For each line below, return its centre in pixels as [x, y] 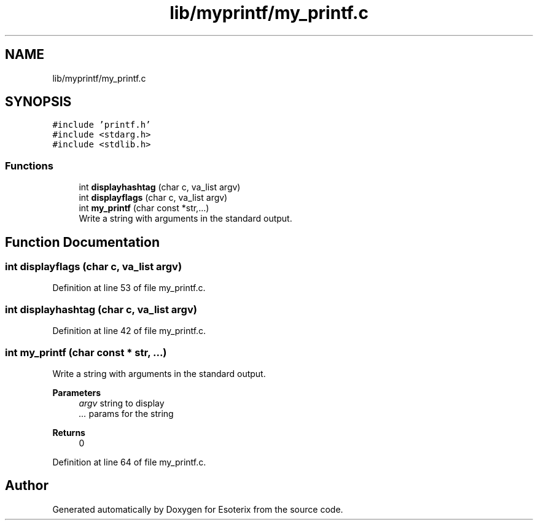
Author [27, 486]
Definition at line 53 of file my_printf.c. [129, 288]
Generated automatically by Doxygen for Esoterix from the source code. [198, 509]
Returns [69, 432]
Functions [29, 165]
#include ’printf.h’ [102, 125]
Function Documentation [82, 242]
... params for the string [126, 413]
